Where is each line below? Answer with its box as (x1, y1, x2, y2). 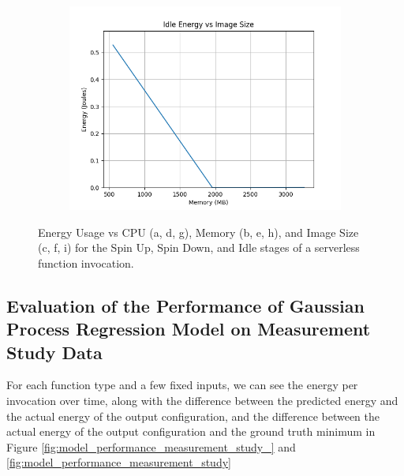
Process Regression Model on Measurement (6, 317, 371, 341)
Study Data (6, 339, 103, 364)
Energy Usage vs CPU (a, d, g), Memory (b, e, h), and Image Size (38, 223, 359, 240)
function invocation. (38, 254, 134, 271)
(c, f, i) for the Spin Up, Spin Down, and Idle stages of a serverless (38, 239, 360, 256)
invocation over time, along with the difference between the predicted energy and (6, 392, 398, 408)
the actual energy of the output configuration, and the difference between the (6, 407, 380, 424)
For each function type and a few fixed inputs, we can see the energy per (6, 377, 358, 393)
